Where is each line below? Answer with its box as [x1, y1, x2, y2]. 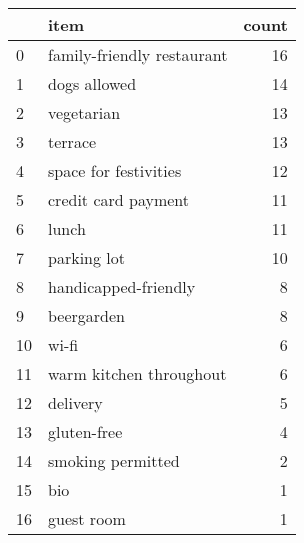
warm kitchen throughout [48, 362, 227, 385]
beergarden [48, 304, 126, 327]
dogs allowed [48, 72, 137, 95]
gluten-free [48, 420, 123, 443]
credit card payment [48, 188, 189, 211]
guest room [48, 507, 126, 530]
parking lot [48, 246, 125, 269]
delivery [48, 391, 103, 414]
